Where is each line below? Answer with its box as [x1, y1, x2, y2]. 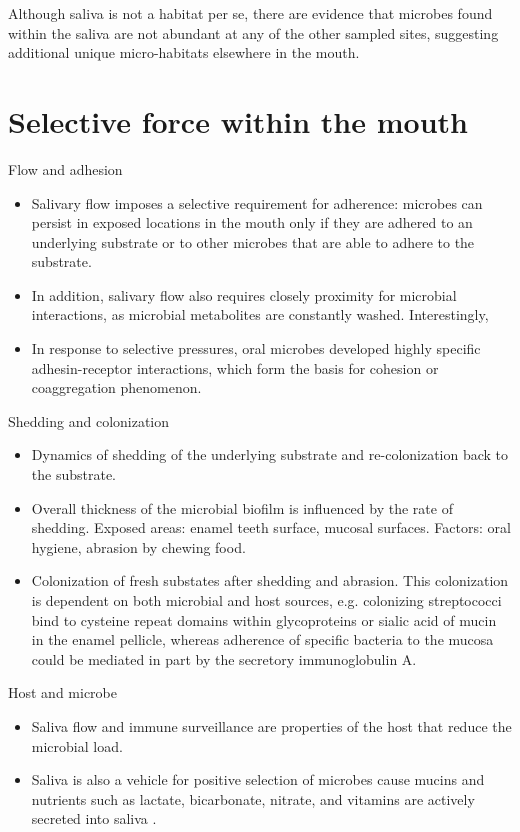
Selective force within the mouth [8, 100, 468, 141]
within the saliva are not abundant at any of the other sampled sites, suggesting [8, 22, 499, 43]
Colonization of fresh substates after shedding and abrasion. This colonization [31, 570, 509, 591]
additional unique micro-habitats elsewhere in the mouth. [8, 42, 360, 63]
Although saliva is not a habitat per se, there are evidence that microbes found [8, 3, 493, 23]
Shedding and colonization [8, 410, 170, 431]
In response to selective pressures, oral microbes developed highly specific [31, 338, 481, 359]
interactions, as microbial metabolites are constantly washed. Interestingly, [31, 304, 489, 325]
